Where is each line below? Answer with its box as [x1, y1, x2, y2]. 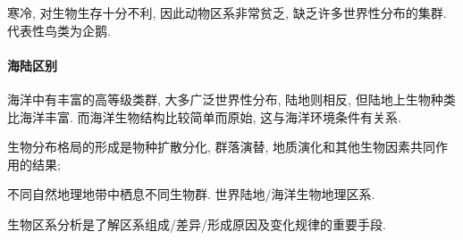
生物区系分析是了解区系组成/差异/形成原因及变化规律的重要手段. [7, 214, 386, 233]
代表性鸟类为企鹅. [7, 21, 111, 39]
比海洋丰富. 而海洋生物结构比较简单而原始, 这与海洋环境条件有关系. [7, 107, 401, 126]
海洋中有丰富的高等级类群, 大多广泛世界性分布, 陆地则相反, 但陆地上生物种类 [7, 89, 456, 108]
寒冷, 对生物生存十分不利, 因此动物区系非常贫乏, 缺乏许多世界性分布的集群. [7, 4, 447, 21]
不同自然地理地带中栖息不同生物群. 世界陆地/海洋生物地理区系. [7, 185, 375, 203]
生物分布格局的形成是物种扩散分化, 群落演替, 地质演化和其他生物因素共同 [7, 137, 436, 156]
